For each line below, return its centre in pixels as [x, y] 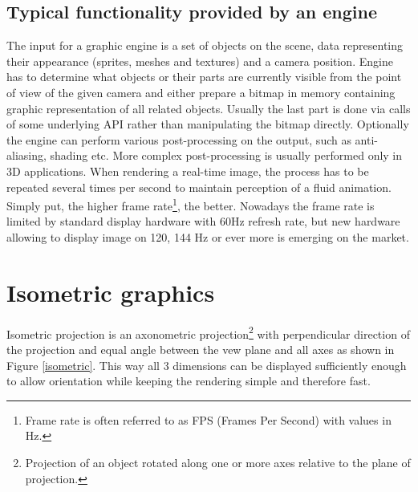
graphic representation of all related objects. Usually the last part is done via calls [209, 108]
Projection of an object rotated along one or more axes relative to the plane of [218, 462]
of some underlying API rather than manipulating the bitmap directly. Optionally [208, 124]
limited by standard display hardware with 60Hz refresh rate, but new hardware [203, 221]
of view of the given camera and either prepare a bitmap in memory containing [201, 92]
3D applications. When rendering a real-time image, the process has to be [188, 171]
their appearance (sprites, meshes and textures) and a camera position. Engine [200, 61]
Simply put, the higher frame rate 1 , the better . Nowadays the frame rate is [191, 204]
